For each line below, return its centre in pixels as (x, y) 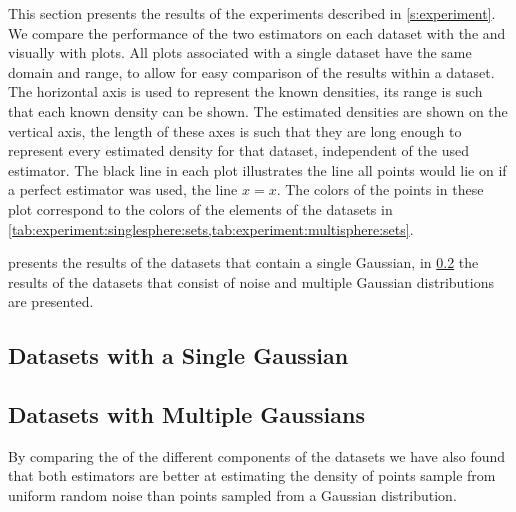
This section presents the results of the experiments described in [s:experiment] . (252, 13)
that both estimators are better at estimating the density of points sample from (252, 475)
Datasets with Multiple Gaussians (186, 414)
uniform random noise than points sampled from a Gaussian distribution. (232, 495)
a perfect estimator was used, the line (123, 189)
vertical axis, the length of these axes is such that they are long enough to (235, 130)
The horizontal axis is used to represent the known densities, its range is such (245, 91)
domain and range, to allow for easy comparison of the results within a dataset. (251, 71)
